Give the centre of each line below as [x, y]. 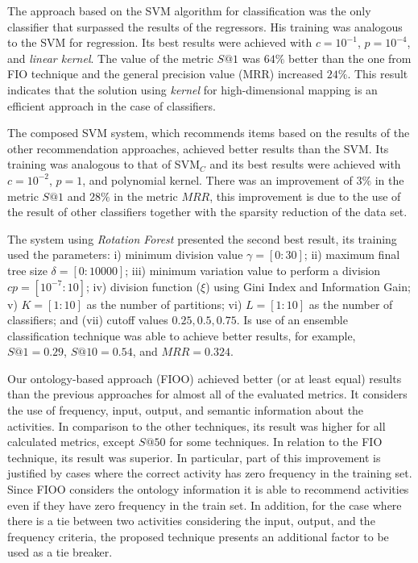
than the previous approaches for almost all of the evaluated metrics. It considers [207, 394]
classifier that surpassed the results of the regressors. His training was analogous [205, 26]
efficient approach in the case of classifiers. [112, 105]
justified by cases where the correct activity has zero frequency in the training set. [210, 473]
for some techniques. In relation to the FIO [276, 442]
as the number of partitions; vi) [164, 304]
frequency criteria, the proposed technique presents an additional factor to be [198, 536]
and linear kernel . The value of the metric [110, 58]
